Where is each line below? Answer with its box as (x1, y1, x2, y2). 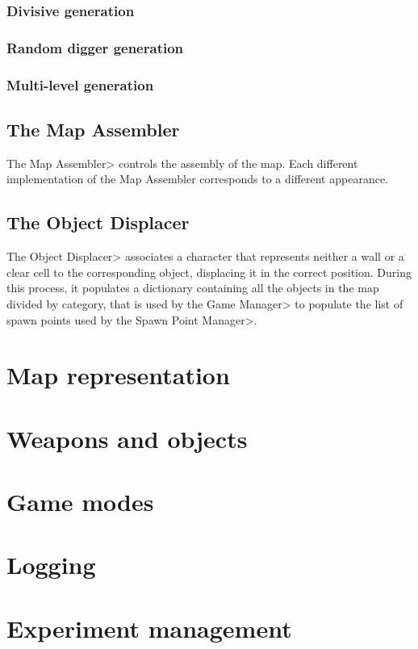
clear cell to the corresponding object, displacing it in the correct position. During (6, 263, 412, 280)
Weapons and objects (6, 421, 248, 454)
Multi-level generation (6, 74, 154, 94)
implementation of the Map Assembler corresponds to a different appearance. (6, 170, 388, 187)
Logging (6, 548, 96, 581)
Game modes (6, 485, 154, 518)
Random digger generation (6, 37, 184, 57)
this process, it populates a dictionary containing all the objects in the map (6, 279, 379, 296)
